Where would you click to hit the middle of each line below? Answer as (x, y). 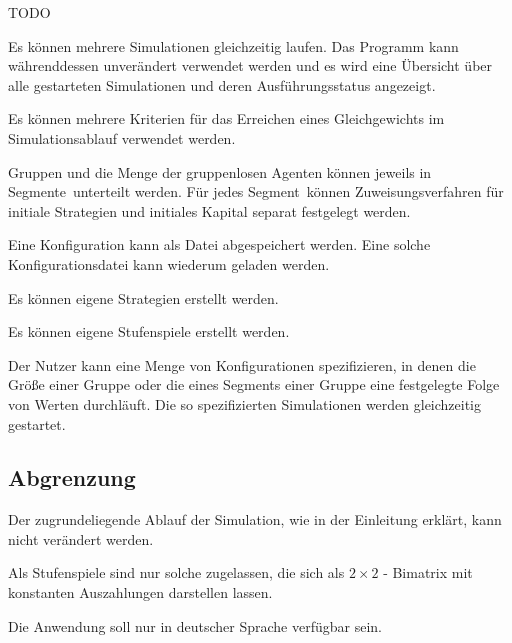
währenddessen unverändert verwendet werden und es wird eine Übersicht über (250, 65)
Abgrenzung (72, 477)
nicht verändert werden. (81, 538)
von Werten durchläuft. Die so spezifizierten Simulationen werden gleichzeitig (245, 403)
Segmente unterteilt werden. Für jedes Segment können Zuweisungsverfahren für (256, 191)
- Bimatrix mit (428, 572)
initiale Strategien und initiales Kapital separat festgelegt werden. (209, 210)
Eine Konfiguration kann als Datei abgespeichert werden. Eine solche (219, 244)
